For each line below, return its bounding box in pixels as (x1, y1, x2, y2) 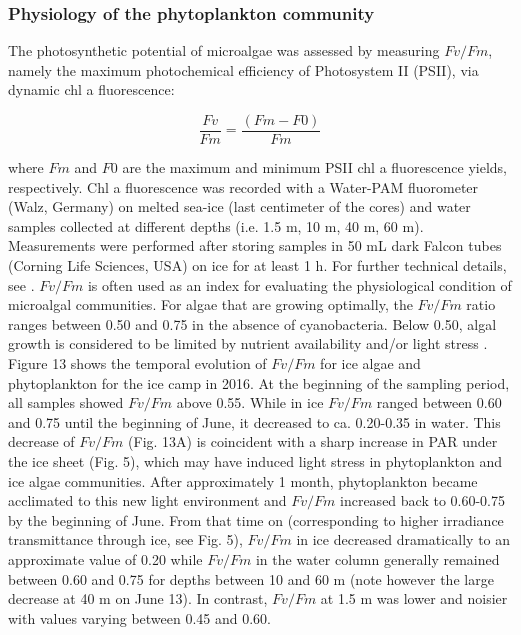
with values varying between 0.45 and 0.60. (8, 607, 272, 628)
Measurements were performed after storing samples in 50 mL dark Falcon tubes (8, 235, 502, 256)
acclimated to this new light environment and (8, 490, 287, 511)
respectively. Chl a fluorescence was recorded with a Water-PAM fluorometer (8, 176, 479, 197)
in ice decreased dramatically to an (296, 529, 511, 550)
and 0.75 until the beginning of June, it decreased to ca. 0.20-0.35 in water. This (8, 411, 501, 432)
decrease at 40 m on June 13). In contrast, (8, 588, 268, 609)
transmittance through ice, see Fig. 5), (8, 529, 243, 550)
